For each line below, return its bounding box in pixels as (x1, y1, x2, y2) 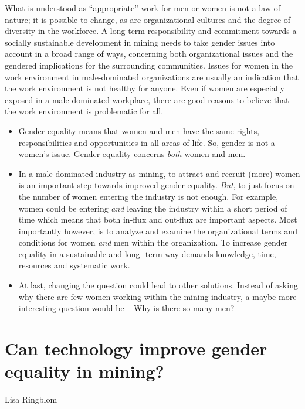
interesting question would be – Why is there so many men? (18, 302, 235, 314)
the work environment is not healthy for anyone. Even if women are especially (5, 82, 284, 94)
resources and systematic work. (18, 259, 130, 271)
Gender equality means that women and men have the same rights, (18, 124, 260, 137)
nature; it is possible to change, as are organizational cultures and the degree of (5, 13, 291, 25)
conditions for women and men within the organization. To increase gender (18, 236, 288, 248)
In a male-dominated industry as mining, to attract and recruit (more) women (18, 167, 300, 179)
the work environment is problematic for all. (5, 105, 164, 117)
